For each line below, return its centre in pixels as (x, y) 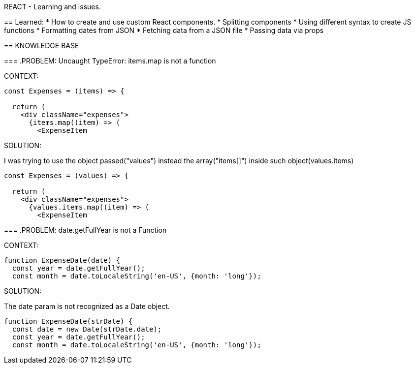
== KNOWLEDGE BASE (42, 46)
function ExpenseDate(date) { (62, 260)
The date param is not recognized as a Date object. (87, 306)
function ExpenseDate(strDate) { (68, 321)
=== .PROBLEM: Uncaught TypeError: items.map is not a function (110, 61)
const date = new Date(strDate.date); (87, 329)
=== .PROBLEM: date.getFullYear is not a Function (85, 230)
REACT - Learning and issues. (52, 7)
